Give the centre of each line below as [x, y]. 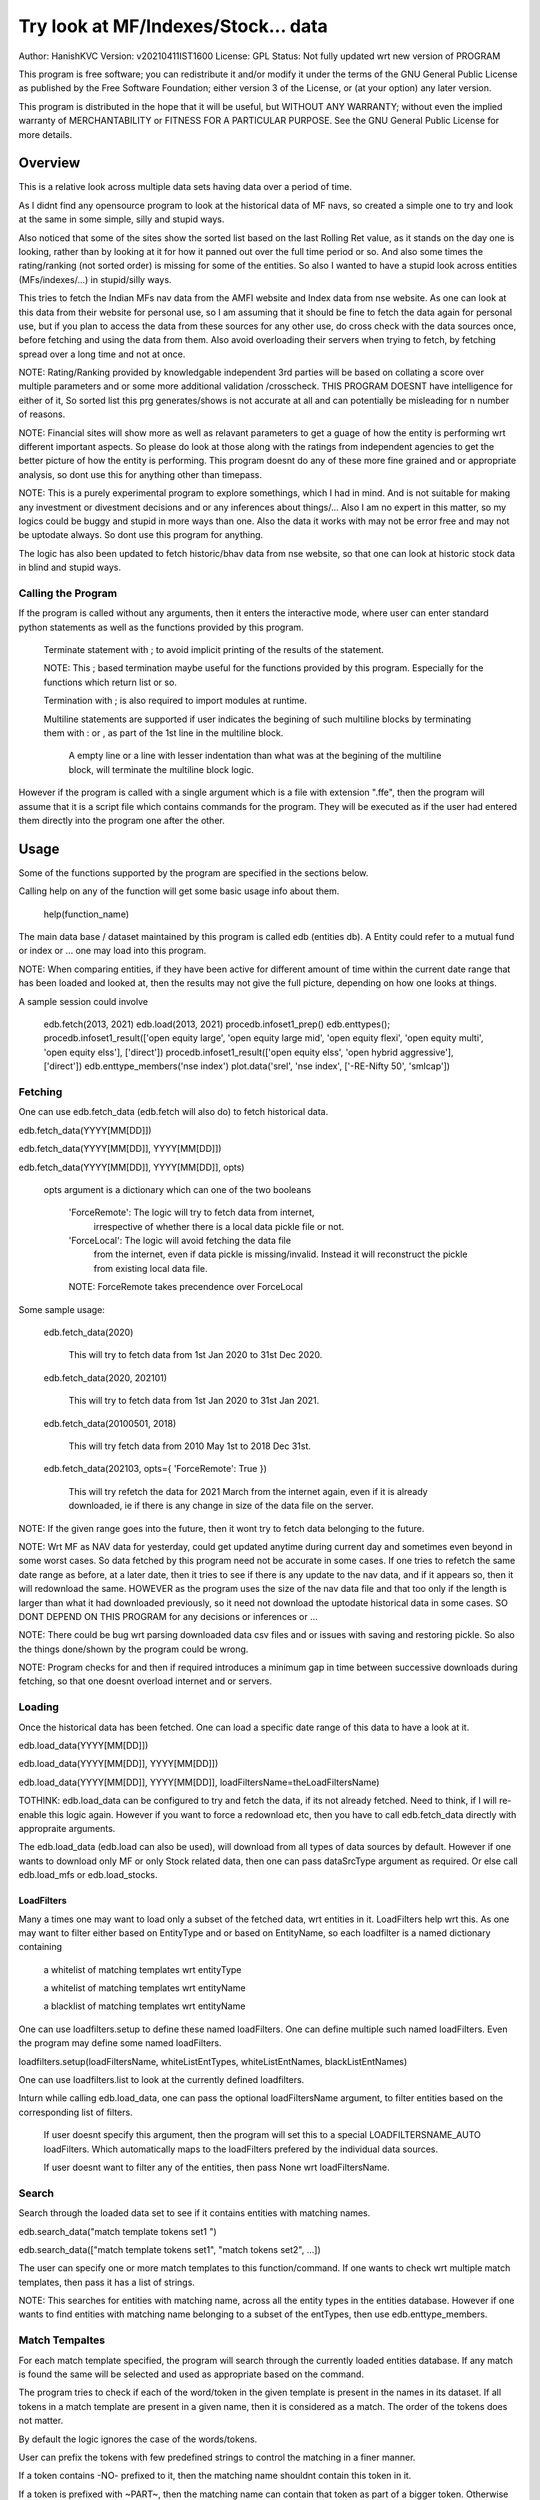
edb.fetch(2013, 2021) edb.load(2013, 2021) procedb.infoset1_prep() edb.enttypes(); [216, 1024]
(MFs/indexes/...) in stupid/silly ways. [95, 279]
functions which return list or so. [110, 682]
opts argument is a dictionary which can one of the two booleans [177, 1189]
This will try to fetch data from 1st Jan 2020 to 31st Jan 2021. [194, 1401]
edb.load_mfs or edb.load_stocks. [88, 1875]
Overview [49, 163]
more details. [45, 134]
